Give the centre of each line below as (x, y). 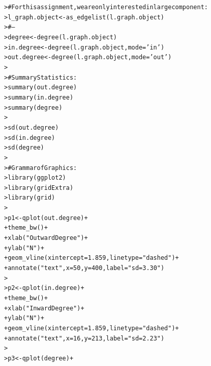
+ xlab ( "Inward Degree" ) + (44, 308)
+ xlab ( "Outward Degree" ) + (46, 238)
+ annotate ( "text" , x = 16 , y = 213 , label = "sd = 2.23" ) (84, 338)
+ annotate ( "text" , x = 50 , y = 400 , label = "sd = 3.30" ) (84, 268)
